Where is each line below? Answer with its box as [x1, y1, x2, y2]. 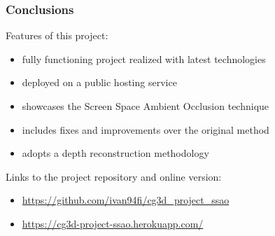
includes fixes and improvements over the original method [22, 122, 269, 137]
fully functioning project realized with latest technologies [22, 51, 266, 66]
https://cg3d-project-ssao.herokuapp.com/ [22, 216, 204, 230]
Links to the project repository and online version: [6, 169, 222, 183]
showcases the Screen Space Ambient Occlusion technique [22, 99, 269, 113]
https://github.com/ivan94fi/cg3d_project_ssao [22, 193, 230, 207]
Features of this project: [6, 28, 108, 43]
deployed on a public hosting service [22, 75, 177, 90]
